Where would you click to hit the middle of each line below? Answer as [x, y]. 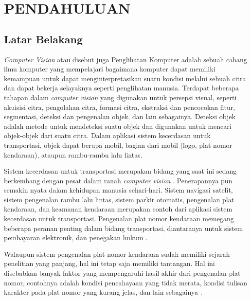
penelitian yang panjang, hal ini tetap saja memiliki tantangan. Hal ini [109, 263]
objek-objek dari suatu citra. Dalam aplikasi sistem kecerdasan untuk [107, 135]
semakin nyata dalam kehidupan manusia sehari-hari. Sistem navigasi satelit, [118, 190]
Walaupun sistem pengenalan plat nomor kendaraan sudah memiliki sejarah [117, 254]
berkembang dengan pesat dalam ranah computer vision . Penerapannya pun [118, 180]
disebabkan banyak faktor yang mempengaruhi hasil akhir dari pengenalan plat [122, 273]
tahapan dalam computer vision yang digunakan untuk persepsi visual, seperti [120, 97]
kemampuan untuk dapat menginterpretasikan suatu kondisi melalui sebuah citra [125, 78]
